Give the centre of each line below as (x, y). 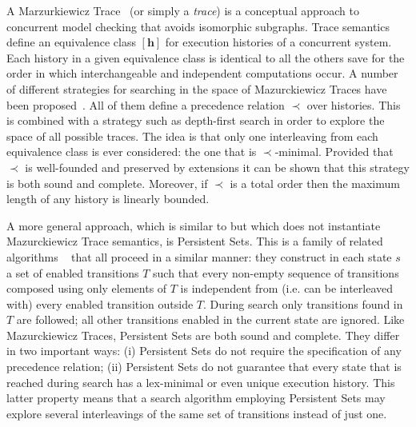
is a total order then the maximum (315, 183)
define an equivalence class (71, 42)
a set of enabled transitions (73, 272)
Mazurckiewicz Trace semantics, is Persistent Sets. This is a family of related (195, 241)
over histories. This (354, 104)
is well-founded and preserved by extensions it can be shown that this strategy (217, 167)
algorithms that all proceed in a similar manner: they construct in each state (199, 256)
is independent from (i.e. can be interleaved (286, 288)
